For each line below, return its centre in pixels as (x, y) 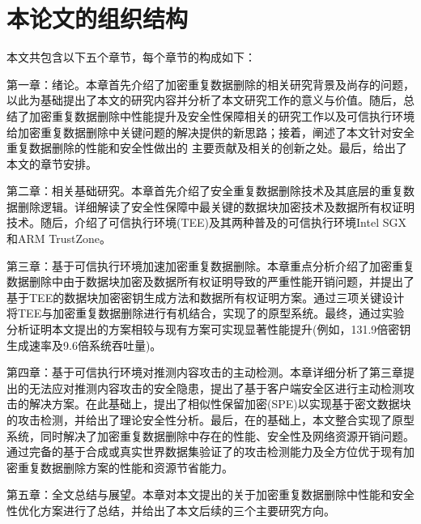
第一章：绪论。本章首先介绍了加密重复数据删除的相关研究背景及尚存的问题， (210, 84)
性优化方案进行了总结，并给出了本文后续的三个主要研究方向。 (171, 510)
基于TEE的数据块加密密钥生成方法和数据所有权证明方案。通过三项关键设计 (206, 297)
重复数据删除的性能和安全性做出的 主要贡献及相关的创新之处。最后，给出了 (207, 148)
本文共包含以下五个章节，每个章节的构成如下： (131, 57)
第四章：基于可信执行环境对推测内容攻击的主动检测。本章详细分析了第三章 (205, 372)
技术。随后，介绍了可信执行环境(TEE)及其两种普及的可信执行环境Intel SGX (207, 222)
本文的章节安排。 (52, 163)
